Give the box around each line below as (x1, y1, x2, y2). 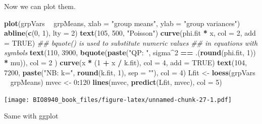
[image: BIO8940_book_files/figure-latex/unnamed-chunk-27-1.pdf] (4, 96, 232, 103)
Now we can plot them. (4, 1, 76, 11)
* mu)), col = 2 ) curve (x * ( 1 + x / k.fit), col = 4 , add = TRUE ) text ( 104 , (4, 57, 247, 67)
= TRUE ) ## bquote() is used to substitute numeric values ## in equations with (4, 37, 258, 48)
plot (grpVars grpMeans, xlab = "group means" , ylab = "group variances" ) (4, 18, 240, 28)
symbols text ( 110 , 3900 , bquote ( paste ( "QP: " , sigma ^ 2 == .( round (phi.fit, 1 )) (4, 47, 256, 58)
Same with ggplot (4, 110, 59, 121)
